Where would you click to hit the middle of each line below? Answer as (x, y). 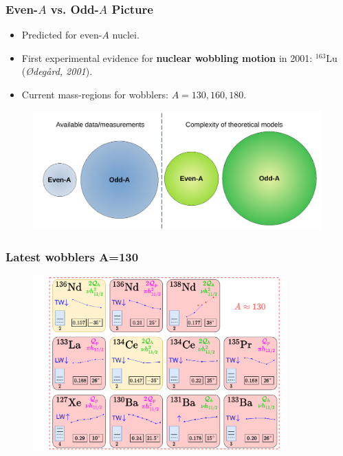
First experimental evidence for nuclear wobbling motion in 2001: (167, 57)
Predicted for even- (62, 35)
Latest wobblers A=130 (72, 256)
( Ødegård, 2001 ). (57, 71)
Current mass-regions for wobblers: (95, 94)
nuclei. (126, 35)
